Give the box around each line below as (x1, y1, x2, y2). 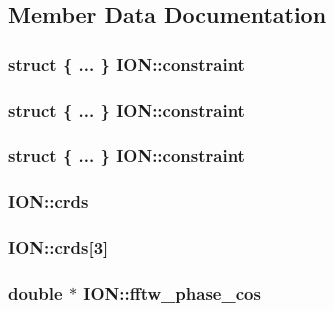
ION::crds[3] (8, 235, 109, 260)
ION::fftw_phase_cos (83, 280, 261, 305)
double (8, 280, 63, 305)
